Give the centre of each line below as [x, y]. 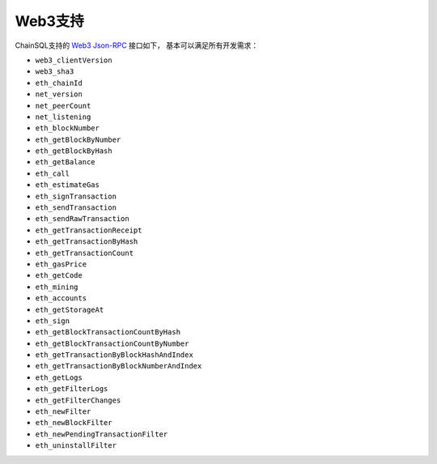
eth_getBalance [66, 162]
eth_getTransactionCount [84, 253]
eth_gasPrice [61, 264]
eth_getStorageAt [70, 309]
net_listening [63, 117]
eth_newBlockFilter [74, 423]
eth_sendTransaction [76, 208]
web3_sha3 [55, 72]
